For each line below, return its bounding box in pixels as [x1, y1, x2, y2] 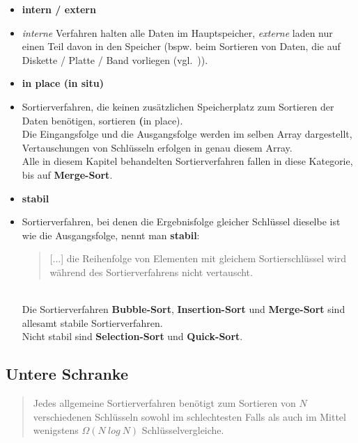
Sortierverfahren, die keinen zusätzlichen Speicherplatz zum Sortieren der [22, 99, 334, 113]
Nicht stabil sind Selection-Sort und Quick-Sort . [22, 329, 243, 344]
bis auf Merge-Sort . [22, 167, 113, 182]
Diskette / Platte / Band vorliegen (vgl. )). [22, 52, 208, 67]
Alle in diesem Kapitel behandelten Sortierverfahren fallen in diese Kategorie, [22, 154, 353, 168]
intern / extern [22, 2, 96, 16]
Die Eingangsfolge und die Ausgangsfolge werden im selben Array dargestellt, [22, 127, 352, 141]
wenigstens [33, 423, 79, 437]
